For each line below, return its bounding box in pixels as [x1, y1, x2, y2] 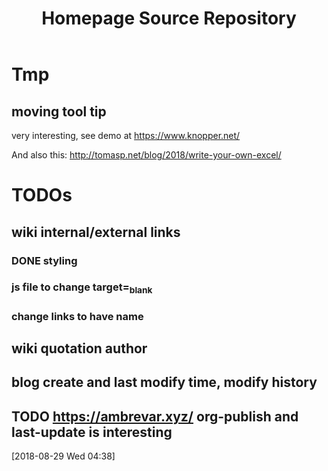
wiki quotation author [11, 340, 148, 357]
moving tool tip [11, 103, 107, 120]
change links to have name [11, 309, 144, 323]
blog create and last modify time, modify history [11, 374, 318, 391]
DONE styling [11, 253, 78, 267]
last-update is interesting [11, 423, 173, 441]
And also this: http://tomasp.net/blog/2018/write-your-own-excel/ [11, 149, 282, 161]
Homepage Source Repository [41, 7, 297, 30]
